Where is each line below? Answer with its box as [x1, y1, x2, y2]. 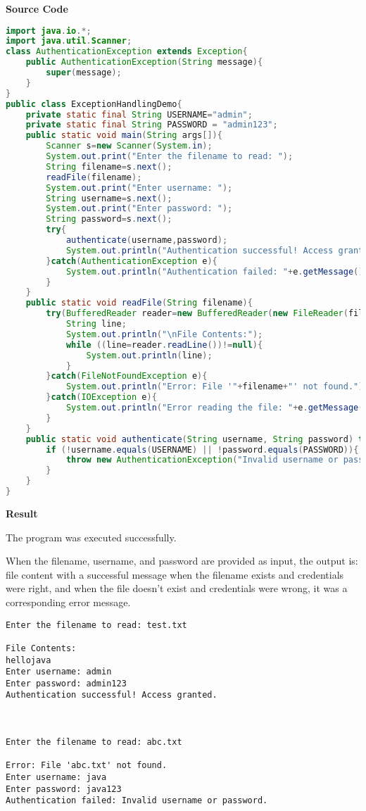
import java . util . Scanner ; [6, 36, 132, 46]
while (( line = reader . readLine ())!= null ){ [65, 339, 263, 350]
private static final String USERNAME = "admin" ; [25, 109, 253, 120]
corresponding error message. [6, 594, 131, 609]
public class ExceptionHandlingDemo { [6, 99, 182, 109]
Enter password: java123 [6, 784, 122, 794]
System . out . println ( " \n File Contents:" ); [65, 329, 263, 339]
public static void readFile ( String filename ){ [25, 298, 253, 308]
